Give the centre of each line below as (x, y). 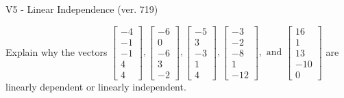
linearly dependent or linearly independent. (96, 86)
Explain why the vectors (57, 51)
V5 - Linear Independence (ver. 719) (82, 9)
